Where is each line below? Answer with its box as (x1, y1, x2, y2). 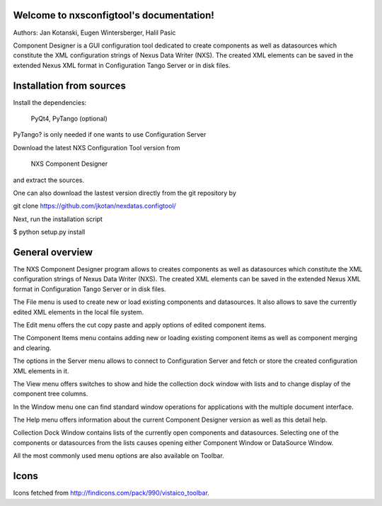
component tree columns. (13, 390, 88, 398)
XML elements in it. (13, 366, 69, 375)
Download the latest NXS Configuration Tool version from (13, 143, 180, 152)
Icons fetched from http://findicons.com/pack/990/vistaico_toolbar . (13, 489, 210, 497)
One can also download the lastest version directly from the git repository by (13, 189, 237, 197)
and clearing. (13, 344, 52, 352)
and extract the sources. (13, 176, 85, 184)
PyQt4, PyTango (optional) (30, 114, 108, 123)
